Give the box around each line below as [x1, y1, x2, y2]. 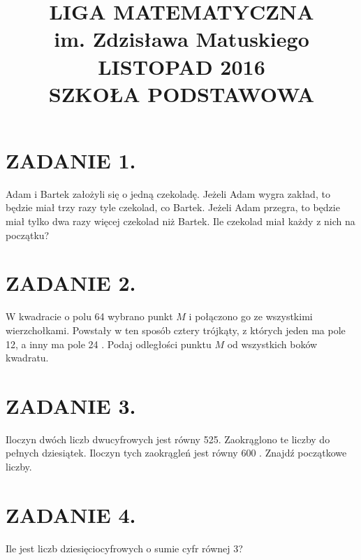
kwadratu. [6, 350, 49, 365]
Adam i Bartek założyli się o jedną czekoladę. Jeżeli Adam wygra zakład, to [6, 186, 330, 201]
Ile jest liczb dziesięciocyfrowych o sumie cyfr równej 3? [6, 540, 243, 555]
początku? [6, 227, 50, 242]
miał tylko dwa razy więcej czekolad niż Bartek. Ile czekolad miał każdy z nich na [6, 214, 355, 229]
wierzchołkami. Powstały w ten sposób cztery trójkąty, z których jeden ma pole [6, 322, 346, 337]
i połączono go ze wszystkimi [189, 309, 313, 324]
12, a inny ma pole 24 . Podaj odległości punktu [6, 336, 212, 351]
